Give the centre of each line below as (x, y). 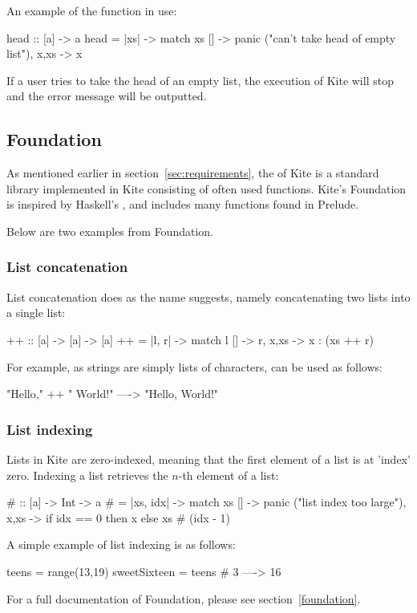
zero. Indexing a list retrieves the (87, 475)
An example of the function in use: (92, 10)
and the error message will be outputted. (107, 96)
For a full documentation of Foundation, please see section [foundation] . (184, 598)
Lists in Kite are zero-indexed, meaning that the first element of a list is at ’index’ (208, 459)
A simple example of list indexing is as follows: (121, 544)
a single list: (36, 313)
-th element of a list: (229, 475)
